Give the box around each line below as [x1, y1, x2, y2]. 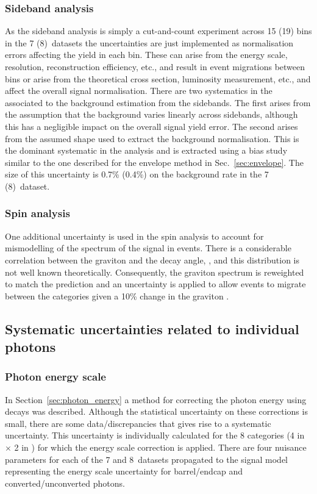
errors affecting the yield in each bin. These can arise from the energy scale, [5, 48, 288, 61]
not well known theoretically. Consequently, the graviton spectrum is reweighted [5, 265, 304, 278]
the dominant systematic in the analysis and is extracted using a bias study [5, 144, 288, 157]
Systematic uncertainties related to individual [5, 319, 299, 338]
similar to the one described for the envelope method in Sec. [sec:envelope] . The [5, 156, 304, 168]
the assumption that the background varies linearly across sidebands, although [5, 108, 298, 121]
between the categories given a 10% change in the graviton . [5, 289, 229, 302]
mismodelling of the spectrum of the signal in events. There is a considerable [5, 242, 291, 254]
